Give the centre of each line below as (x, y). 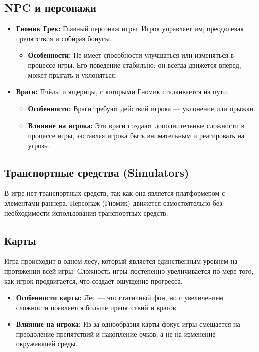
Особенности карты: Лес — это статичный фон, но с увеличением (119, 298)
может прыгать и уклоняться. (73, 75)
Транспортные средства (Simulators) (97, 172)
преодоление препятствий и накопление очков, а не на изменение (116, 334)
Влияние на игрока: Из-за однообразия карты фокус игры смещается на (128, 324)
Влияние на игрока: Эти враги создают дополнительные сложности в (136, 125)
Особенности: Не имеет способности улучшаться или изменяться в (131, 55)
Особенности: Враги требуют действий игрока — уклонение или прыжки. (142, 108)
